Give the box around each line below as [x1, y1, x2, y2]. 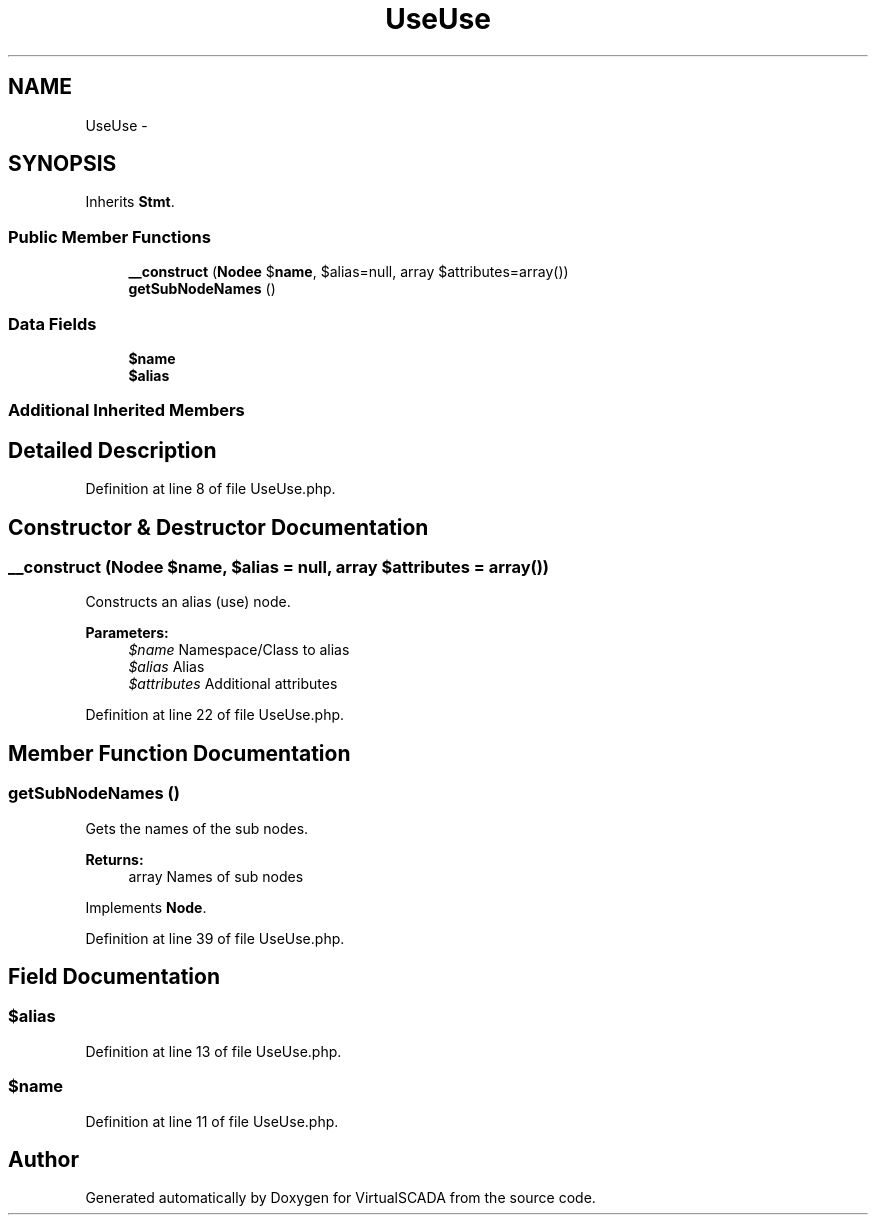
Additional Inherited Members [8, 400, 245, 421]
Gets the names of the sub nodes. [85, 819, 309, 837]
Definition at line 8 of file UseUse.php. [85, 480, 336, 498]
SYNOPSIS [8, 151, 117, 177]
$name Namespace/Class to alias [128, 641, 350, 659]
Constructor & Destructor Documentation [8, 514, 429, 540]
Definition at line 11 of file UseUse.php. [85, 1112, 339, 1130]
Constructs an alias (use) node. [85, 593, 291, 611]
